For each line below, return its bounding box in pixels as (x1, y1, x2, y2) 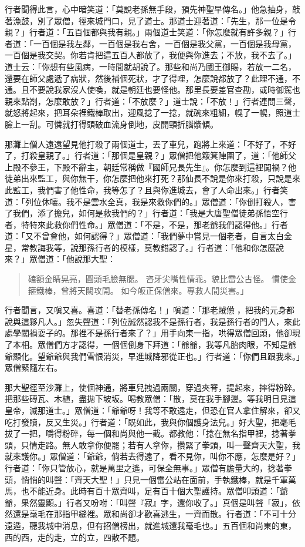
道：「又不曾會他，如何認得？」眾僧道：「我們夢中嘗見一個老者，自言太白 (5, 230, 284, 242)
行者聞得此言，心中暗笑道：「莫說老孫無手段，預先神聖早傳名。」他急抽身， (5, 3, 292, 15)
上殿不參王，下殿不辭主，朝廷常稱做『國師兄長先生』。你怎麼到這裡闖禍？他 (5, 160, 296, 173)
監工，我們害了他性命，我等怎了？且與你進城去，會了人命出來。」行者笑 (12, 183, 288, 196)
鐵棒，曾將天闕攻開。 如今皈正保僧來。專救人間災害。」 (36, 284, 249, 296)
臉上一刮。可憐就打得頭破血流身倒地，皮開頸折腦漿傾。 (5, 118, 218, 130)
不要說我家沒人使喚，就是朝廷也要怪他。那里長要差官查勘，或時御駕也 (29, 83, 300, 96)
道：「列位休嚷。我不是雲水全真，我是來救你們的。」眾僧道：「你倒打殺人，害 (5, 195, 296, 207)
